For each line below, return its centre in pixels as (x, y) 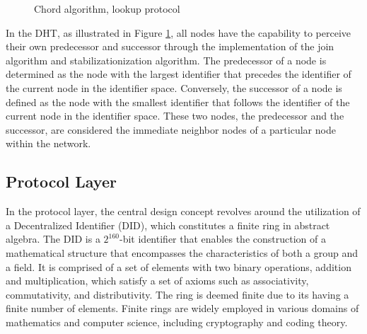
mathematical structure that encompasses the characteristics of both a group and (182, 252)
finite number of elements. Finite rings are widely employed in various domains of (182, 308)
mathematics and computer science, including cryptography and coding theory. (177, 322)
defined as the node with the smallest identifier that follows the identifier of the (178, 102)
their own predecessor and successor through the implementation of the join (170, 46)
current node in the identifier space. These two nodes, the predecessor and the (175, 116)
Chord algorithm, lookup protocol (107, 8)
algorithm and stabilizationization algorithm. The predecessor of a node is (166, 60)
